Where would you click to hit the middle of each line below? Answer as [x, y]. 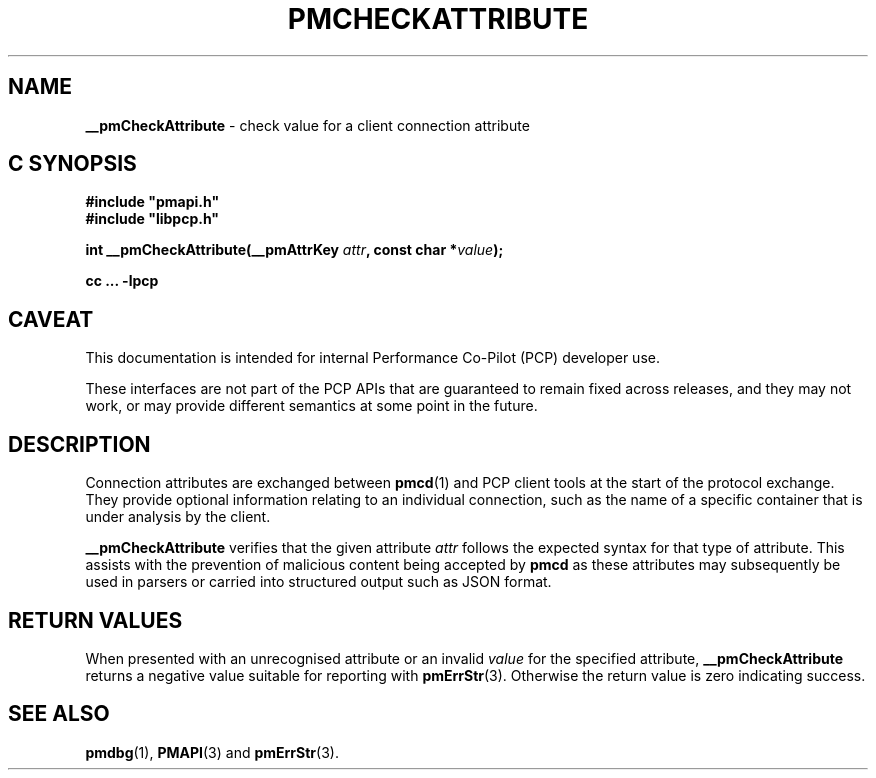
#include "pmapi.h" [152, 202]
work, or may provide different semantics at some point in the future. [311, 406]
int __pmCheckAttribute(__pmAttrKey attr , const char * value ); [294, 250]
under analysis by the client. [178, 517]
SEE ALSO [59, 714]
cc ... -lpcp [122, 281]
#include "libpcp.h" [152, 219]
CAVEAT [51, 319]
